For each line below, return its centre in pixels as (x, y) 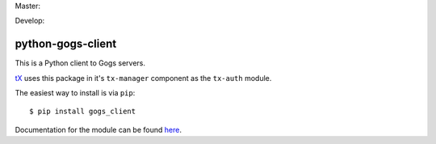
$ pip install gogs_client (83, 112)
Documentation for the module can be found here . (98, 129)
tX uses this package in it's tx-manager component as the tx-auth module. (143, 78)
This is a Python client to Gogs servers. (80, 63)
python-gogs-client (66, 44)
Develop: (30, 21)
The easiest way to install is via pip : (75, 93)
